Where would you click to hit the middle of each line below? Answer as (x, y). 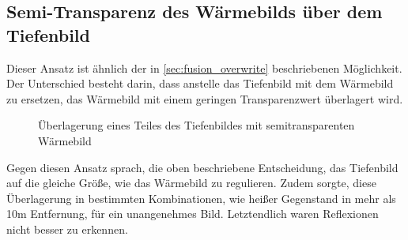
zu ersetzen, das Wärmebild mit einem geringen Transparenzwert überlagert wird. (205, 98)
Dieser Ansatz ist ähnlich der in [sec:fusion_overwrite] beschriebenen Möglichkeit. (204, 67)
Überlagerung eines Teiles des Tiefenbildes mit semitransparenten (196, 125)
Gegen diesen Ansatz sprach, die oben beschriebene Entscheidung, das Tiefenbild (202, 167)
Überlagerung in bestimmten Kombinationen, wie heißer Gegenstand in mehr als (201, 198)
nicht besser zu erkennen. (67, 229)
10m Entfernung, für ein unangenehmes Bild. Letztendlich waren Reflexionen (193, 214)
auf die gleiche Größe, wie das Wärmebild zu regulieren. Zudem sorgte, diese (191, 183)
